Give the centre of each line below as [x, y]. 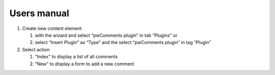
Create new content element [52, 28]
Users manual [39, 13]
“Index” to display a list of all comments [76, 57]
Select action [36, 49]
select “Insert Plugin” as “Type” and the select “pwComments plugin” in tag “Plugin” [123, 43]
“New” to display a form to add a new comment [85, 64]
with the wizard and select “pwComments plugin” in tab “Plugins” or [106, 35]
